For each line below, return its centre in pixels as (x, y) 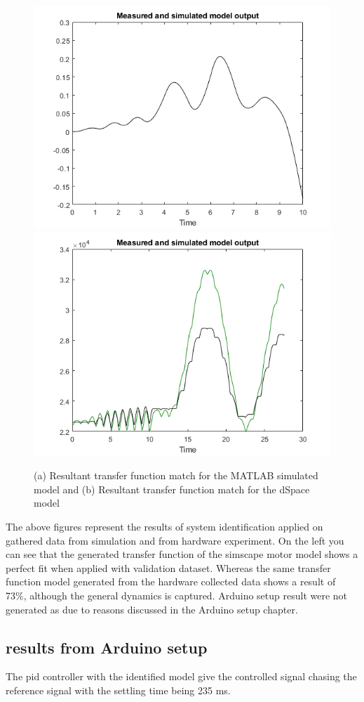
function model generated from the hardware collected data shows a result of (171, 581)
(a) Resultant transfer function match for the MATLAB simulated (176, 475)
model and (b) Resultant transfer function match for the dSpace (172, 489)
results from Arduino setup (107, 647)
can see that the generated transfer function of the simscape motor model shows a (182, 554)
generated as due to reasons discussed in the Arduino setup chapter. (152, 609)
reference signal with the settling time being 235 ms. (118, 690)
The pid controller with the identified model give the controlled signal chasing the (181, 676)
